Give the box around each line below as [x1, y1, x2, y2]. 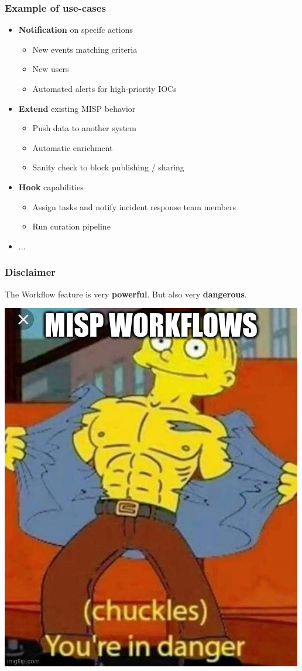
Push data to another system [32, 122, 137, 134]
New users [32, 63, 69, 75]
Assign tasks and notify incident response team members [32, 200, 236, 213]
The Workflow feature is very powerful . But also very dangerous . [5, 287, 247, 300]
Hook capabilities [18, 180, 84, 193]
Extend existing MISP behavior [18, 102, 136, 114]
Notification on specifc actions [18, 23, 133, 36]
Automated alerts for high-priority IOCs [32, 83, 177, 94]
